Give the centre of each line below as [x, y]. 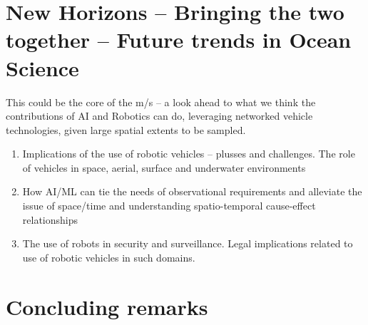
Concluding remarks [107, 306]
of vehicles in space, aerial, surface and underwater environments [164, 167]
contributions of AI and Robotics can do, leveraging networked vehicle [159, 116]
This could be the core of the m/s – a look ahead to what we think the [161, 102]
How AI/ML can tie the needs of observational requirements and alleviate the [192, 191]
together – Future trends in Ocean [179, 40]
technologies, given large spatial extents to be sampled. [126, 129]
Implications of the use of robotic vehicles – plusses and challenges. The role [189, 154]
